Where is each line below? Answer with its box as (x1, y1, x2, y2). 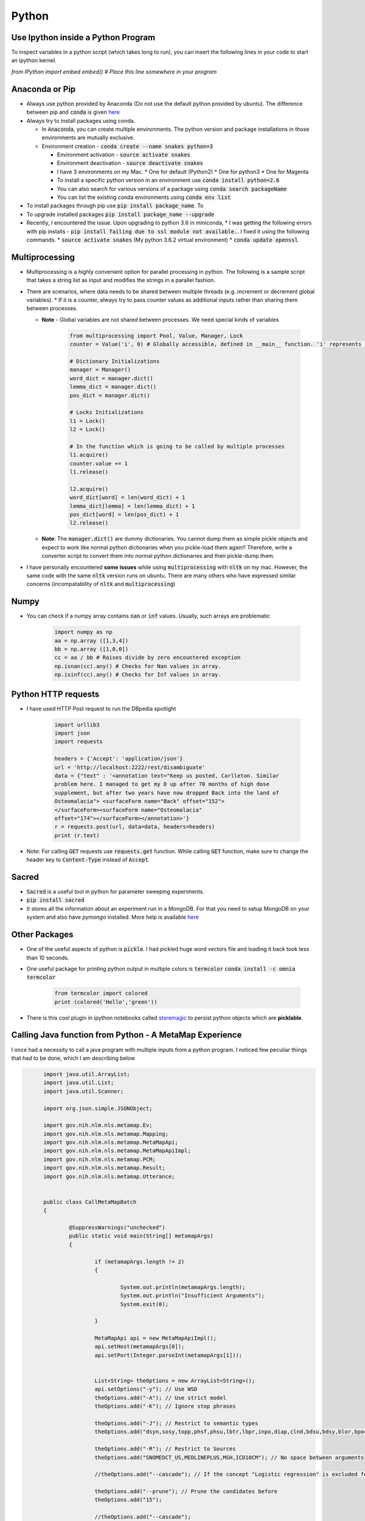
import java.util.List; (43, 1079, 114, 1086)
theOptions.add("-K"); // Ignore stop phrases (94, 1403, 236, 1410)
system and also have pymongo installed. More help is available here (26, 913, 199, 921)
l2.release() (69, 520, 109, 526)
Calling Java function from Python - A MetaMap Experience (11, 1030, 242, 1040)
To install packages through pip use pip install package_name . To (26, 202, 204, 209)
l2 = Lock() (69, 426, 106, 433)
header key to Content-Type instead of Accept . (26, 856, 150, 863)
